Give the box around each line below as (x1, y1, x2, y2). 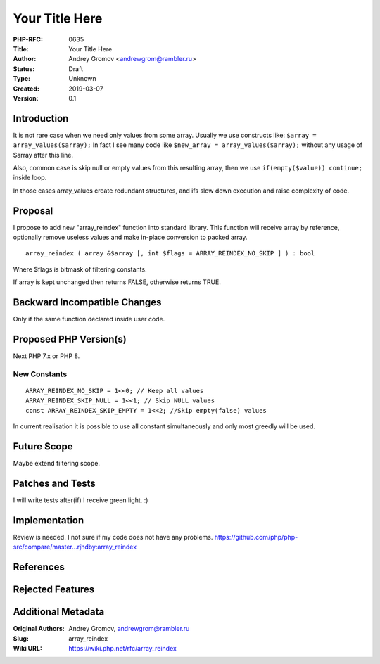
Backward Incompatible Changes (13, 296, 162, 309)
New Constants (13, 369, 68, 379)
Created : (13, 84, 40, 93)
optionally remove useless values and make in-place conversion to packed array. (13, 233, 248, 242)
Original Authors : (13, 625, 65, 633)
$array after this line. (13, 151, 74, 159)
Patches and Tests (13, 477, 96, 489)
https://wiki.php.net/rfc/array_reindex (68, 644, 177, 652)
